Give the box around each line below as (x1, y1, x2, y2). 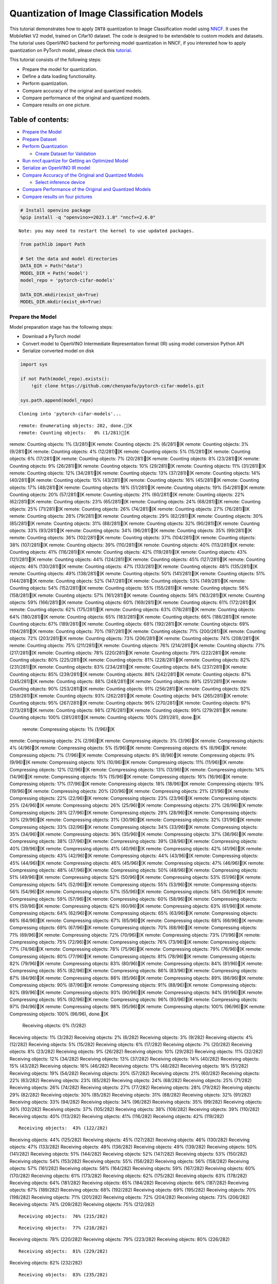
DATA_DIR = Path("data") (20, 263, 83, 269)
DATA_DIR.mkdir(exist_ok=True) (20, 292, 100, 297)
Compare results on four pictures (22, 193, 92, 200)
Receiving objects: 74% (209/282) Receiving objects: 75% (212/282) (9, 1201, 155, 1207)
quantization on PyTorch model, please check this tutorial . (9, 47, 132, 53)
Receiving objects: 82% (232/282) (9, 1260, 83, 1266)
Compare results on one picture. (22, 102, 91, 108)
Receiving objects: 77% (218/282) (18, 1225, 108, 1231)
